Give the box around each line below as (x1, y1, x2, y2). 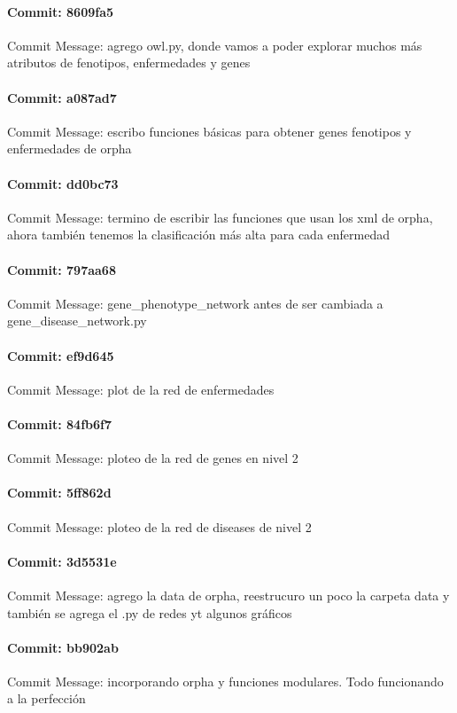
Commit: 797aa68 (7, 260, 116, 278)
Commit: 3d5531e (7, 552, 117, 570)
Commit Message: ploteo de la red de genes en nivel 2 (7, 449, 298, 467)
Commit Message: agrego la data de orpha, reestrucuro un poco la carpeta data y (7, 585, 450, 604)
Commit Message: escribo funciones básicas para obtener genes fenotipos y (7, 121, 412, 140)
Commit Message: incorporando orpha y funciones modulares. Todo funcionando (7, 671, 444, 690)
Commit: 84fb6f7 (7, 414, 112, 433)
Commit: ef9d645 (7, 346, 114, 364)
